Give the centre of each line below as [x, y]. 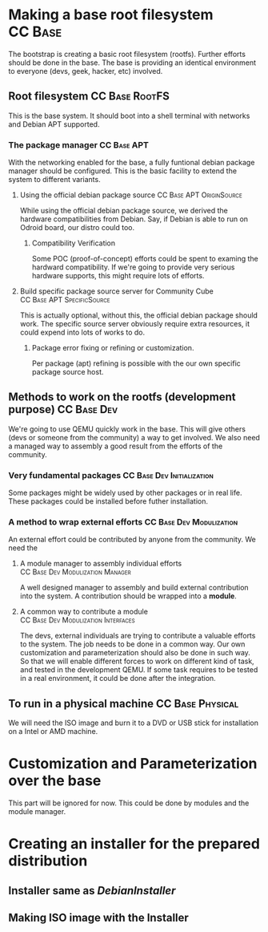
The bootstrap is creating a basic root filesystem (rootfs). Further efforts [127, 54]
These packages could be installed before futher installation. [108, 501]
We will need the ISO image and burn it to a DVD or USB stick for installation [133, 723]
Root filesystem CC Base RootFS [89, 97]
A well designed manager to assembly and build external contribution [134, 588]
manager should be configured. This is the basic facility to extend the [123, 171]
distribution [48, 861]
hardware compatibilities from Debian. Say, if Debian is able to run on [134, 219]
